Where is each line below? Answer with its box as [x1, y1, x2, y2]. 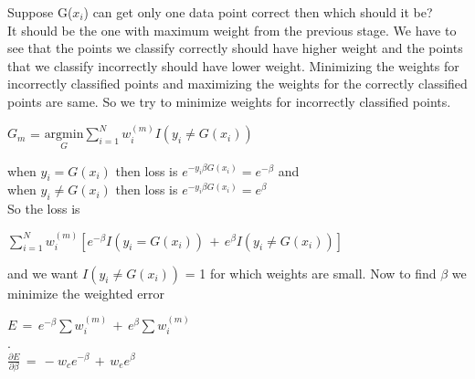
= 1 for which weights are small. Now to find [185, 263, 437, 282]
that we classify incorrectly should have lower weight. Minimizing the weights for [7, 56, 459, 75]
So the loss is [7, 199, 80, 218]
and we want [7, 263, 79, 282]
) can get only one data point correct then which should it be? [83, 3, 433, 21]
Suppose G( [7, 3, 73, 21]
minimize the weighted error [7, 283, 164, 302]
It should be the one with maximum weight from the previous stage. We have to [7, 20, 457, 39]
